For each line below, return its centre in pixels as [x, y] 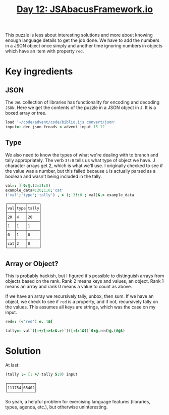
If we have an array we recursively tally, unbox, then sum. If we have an [79, 296]
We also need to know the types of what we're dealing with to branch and [82, 154]
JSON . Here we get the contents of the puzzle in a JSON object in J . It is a [81, 108]
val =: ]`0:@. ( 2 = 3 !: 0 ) [28, 185]
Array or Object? [32, 264]
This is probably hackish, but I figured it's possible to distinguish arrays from [85, 276]
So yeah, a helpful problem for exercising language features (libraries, [78, 401]
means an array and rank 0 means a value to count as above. [69, 287]
